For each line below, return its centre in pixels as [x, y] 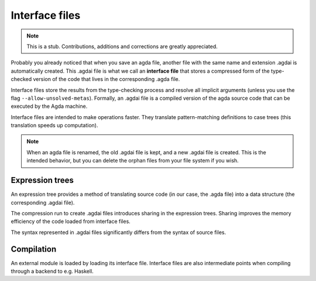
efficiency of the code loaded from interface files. [71, 221]
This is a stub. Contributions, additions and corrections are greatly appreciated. [122, 46]
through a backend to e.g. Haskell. [52, 271]
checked [21, 79]
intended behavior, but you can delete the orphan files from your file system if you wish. [133, 161]
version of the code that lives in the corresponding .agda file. [107, 79]
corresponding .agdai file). [43, 202]
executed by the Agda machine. [49, 106]
